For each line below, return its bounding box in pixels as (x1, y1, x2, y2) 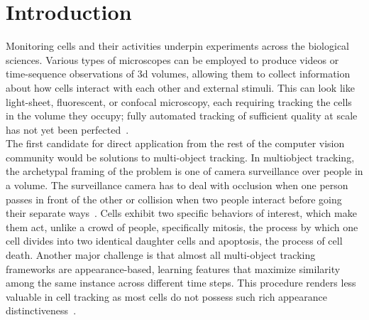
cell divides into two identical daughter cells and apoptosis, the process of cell (6, 233, 343, 248)
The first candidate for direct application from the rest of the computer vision (6, 136, 345, 151)
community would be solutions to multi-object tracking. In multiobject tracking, (6, 149, 355, 164)
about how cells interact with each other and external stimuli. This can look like (6, 80, 355, 95)
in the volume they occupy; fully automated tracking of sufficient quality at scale (6, 108, 358, 123)
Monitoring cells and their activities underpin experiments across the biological (6, 38, 349, 53)
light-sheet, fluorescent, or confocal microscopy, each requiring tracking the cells (6, 94, 352, 109)
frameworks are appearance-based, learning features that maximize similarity (6, 261, 341, 276)
